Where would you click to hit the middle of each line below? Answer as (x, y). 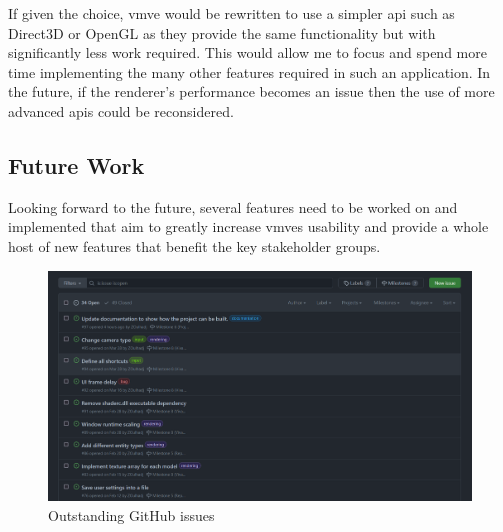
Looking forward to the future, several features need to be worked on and (233, 206)
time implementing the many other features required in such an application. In (249, 71)
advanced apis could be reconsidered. (121, 110)
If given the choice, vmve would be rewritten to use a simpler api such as (231, 13)
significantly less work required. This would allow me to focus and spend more (247, 52)
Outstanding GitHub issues (131, 514)
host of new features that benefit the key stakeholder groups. (194, 245)
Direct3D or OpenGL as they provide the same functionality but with (222, 32)
